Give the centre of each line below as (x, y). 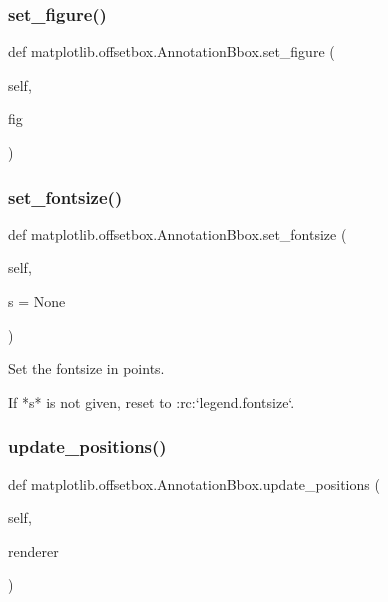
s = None (37, 301)
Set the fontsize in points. (86, 368)
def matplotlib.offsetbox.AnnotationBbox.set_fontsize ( (177, 233)
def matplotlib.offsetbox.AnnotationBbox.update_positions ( (194, 483)
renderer (33, 550)
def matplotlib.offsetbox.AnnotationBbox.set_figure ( (171, 51)
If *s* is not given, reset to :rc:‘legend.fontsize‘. (151, 401)
